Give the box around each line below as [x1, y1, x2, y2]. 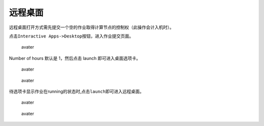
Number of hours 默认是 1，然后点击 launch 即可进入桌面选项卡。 [9, 55, 141, 61]
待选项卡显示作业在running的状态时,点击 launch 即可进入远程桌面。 [9, 88, 144, 94]
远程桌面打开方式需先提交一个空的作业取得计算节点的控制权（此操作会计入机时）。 [9, 24, 174, 30]
